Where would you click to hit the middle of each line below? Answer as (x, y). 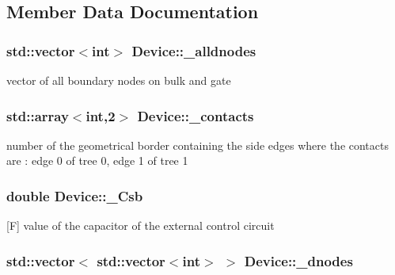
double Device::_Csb (75, 195)
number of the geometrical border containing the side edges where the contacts (197, 145)
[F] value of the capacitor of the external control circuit (141, 225)
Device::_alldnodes (194, 50)
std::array (38, 115)
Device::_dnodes (298, 260)
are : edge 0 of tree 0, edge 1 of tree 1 (97, 160)
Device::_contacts (196, 115)
